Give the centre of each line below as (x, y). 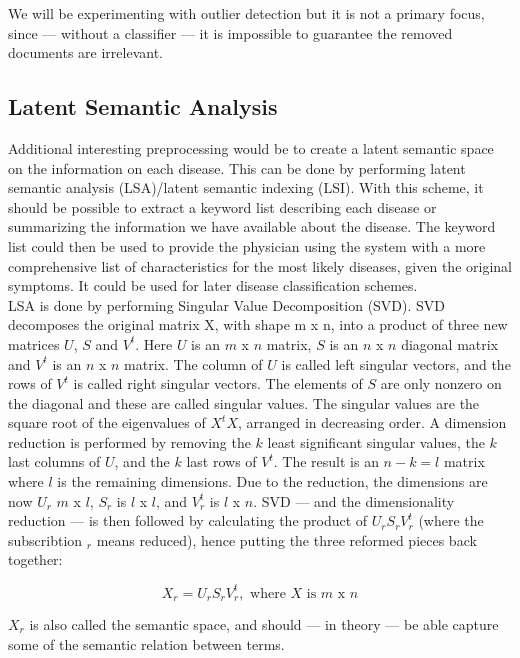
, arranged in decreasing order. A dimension (372, 422)
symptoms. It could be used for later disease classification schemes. (213, 285)
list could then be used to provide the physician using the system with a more (247, 245)
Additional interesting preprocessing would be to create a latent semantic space (251, 147)
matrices (34, 343)
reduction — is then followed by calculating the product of (188, 520)
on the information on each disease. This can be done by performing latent (237, 167)
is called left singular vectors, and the (396, 363)
